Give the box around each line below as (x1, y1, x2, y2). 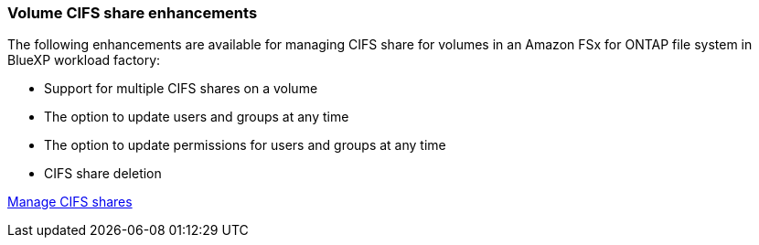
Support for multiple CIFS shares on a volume (44, 80, 318, 97)
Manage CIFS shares (7, 194, 133, 210)
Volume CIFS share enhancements (7, 4, 258, 22)
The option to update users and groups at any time (44, 109, 349, 125)
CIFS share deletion (44, 165, 162, 182)
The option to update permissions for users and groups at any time (44, 137, 446, 154)
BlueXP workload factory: (7, 52, 161, 69)
